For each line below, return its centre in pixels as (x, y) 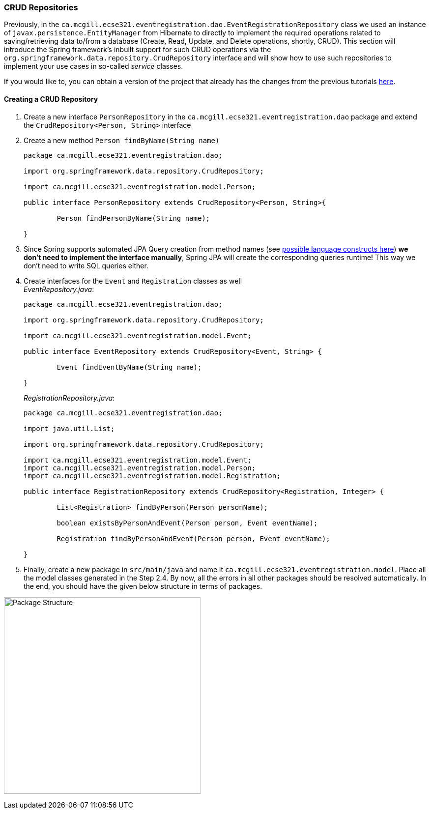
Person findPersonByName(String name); (133, 218)
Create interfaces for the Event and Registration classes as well (133, 281)
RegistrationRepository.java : (69, 398)
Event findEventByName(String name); (129, 367)
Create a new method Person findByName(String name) (122, 140)
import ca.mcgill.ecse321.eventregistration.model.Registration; (152, 476)
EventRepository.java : (59, 289)
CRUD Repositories (41, 7)
